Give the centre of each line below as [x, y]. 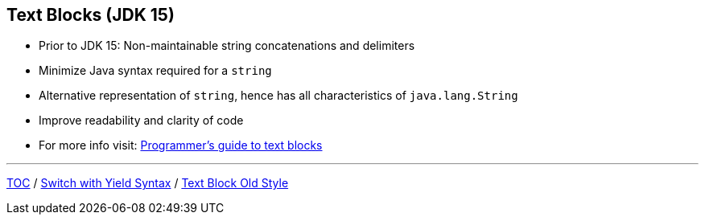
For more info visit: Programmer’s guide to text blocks [181, 145]
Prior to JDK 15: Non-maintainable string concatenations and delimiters [227, 46]
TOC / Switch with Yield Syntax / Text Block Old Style [148, 183]
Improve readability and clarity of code [141, 121]
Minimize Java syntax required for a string [155, 71]
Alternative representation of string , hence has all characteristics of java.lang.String [278, 96]
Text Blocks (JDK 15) [91, 15]
